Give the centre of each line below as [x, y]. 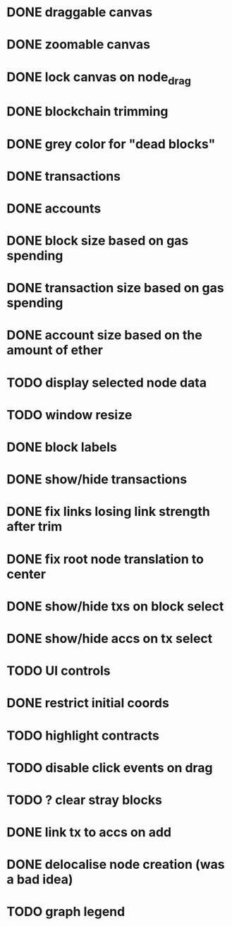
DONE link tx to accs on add [89, 832]
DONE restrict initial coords [88, 703]
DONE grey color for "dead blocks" [111, 144]
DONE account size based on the [104, 335]
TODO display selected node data [107, 383]
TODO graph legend [66, 912]
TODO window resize [69, 415]
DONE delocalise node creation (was [116, 865]
